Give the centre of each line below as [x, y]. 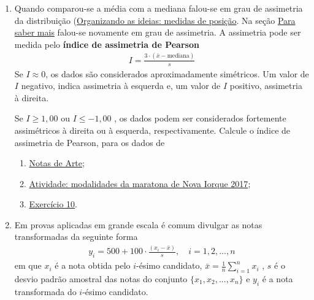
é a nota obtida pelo [93, 265]
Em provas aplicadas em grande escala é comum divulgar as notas [138, 224]
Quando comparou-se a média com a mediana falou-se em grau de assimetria [159, 8]
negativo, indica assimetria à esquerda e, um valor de [121, 86]
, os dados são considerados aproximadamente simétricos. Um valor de [177, 73]
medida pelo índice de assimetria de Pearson [107, 44]
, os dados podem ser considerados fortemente [200, 118]
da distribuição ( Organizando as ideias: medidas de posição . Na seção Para [155, 20]
